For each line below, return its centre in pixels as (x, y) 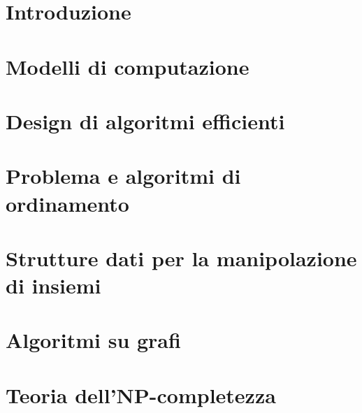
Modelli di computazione (128, 66)
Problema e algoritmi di (123, 176)
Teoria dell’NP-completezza (141, 394)
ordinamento (67, 203)
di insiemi (53, 285)
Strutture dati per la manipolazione (181, 258)
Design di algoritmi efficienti (145, 121)
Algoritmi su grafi (93, 340)
